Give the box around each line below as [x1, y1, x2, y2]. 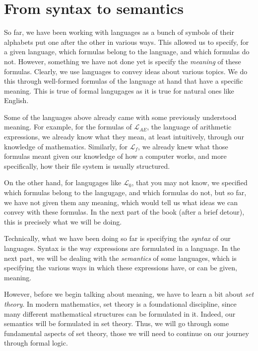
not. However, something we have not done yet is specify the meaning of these [4, 56, 241, 66]
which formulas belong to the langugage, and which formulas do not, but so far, [4, 187, 247, 198]
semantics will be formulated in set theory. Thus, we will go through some [4, 318, 229, 329]
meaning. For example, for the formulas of [4, 121, 132, 132]
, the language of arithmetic [147, 121, 232, 132]
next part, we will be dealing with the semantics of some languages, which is [4, 252, 237, 263]
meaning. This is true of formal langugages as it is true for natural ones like [4, 85, 234, 96]
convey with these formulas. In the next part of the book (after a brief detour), [4, 207, 245, 217]
